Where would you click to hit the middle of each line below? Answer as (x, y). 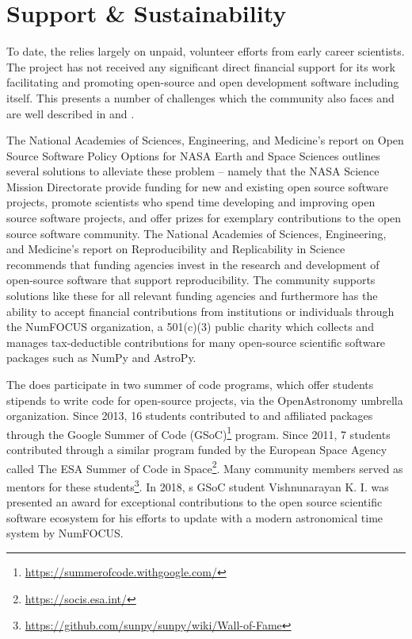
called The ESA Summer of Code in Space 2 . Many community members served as (205, 467)
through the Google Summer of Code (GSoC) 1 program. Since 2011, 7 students (198, 433)
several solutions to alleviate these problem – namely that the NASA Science (193, 171)
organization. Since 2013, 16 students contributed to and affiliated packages (190, 416)
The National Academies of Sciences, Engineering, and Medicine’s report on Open (205, 140)
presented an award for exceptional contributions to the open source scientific (195, 502)
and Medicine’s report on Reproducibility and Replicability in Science (176, 249)
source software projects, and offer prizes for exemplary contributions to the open (204, 218)
